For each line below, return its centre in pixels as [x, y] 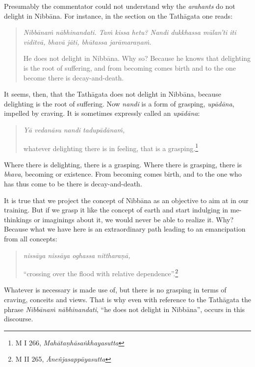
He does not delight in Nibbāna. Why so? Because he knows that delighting [137, 58]
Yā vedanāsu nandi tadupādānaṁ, [74, 129]
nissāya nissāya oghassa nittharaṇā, [77, 255]
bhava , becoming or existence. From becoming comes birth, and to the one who [123, 174]
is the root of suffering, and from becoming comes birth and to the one [130, 67]
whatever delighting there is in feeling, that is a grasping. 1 [111, 147]
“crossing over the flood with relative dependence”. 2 [101, 273]
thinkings [18, 219]
